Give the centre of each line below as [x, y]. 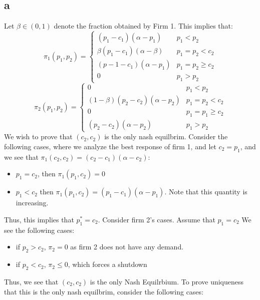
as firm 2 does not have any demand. [127, 247]
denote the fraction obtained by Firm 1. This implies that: [143, 26]
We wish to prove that [38, 136]
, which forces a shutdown [107, 264]
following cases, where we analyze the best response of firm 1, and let [110, 146]
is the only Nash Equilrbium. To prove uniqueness [167, 281]
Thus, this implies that [39, 220]
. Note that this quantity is [206, 192]
